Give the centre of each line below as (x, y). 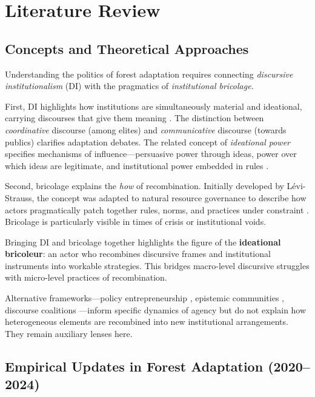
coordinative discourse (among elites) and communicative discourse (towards (146, 129)
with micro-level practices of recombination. (86, 277)
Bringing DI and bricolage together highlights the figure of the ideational (143, 242)
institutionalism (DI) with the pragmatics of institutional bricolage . (129, 86)
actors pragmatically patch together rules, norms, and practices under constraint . (157, 209)
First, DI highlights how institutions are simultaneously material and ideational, (154, 106)
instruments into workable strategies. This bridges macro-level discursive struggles (157, 265)
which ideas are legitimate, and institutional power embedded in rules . (137, 165)
